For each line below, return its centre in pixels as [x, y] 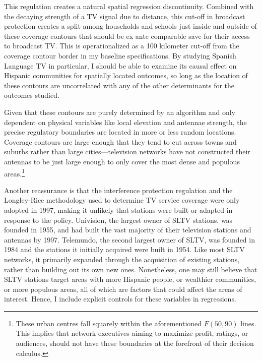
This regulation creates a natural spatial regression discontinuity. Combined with [129, 6]
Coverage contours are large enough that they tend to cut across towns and [120, 141]
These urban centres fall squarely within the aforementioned [109, 323]
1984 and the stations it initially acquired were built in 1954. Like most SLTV [124, 249]
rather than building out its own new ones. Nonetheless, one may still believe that [131, 269]
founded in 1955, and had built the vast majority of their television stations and [128, 230]
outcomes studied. [32, 95]
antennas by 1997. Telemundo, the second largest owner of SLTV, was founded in [129, 239]
